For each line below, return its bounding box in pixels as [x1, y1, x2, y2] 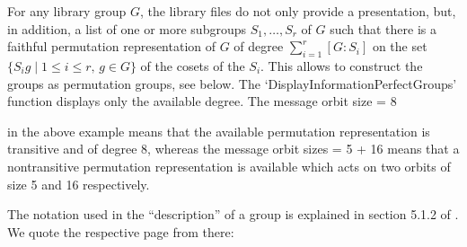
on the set [372, 37, 427, 56]
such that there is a [330, 19, 436, 38]
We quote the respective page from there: [7, 222, 234, 241]
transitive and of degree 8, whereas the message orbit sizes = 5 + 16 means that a [7, 139, 460, 158]
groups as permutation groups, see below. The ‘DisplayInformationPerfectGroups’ [7, 74, 457, 93]
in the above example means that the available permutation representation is [7, 121, 430, 140]
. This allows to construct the [260, 56, 423, 75]
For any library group [7, 2, 127, 20]
